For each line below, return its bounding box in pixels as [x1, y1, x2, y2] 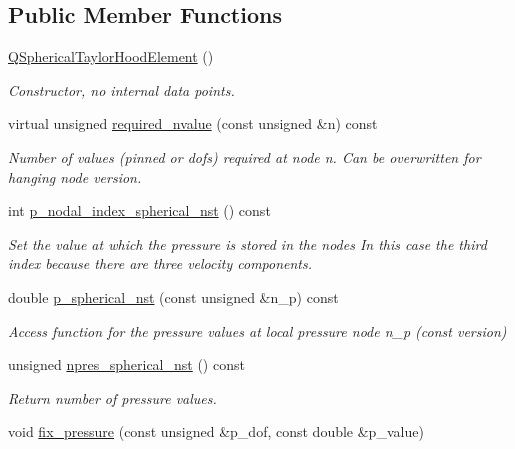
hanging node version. [8, 166, 142, 187]
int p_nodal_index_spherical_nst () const [8, 200, 271, 221]
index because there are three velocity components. [8, 253, 313, 274]
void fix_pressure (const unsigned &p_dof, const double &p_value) [8, 421, 424, 442]
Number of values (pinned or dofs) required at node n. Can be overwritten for [8, 146, 481, 167]
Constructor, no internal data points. [8, 79, 235, 100]
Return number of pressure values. [8, 387, 217, 408]
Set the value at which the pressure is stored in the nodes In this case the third [8, 233, 487, 254]
